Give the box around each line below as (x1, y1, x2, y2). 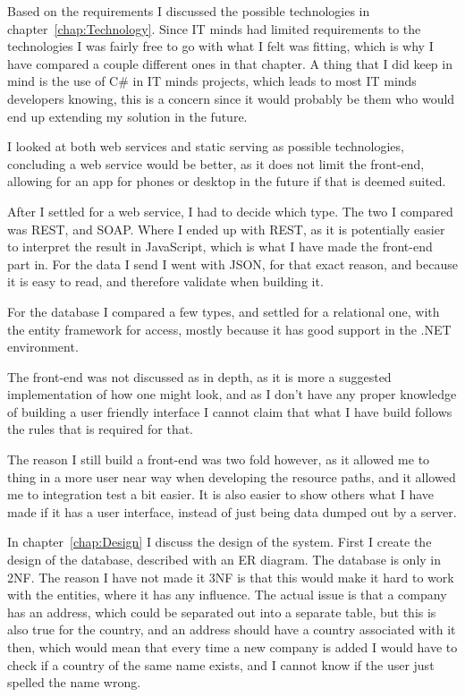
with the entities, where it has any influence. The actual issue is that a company (7, 585, 447, 604)
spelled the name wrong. (7, 673, 141, 692)
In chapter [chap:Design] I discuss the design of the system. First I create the (7, 532, 432, 551)
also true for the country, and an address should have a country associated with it (7, 620, 456, 639)
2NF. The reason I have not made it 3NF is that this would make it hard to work (7, 567, 454, 586)
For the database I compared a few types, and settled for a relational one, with (7, 302, 440, 320)
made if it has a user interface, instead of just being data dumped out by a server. (7, 502, 457, 521)
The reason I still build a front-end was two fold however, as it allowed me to (7, 450, 430, 469)
